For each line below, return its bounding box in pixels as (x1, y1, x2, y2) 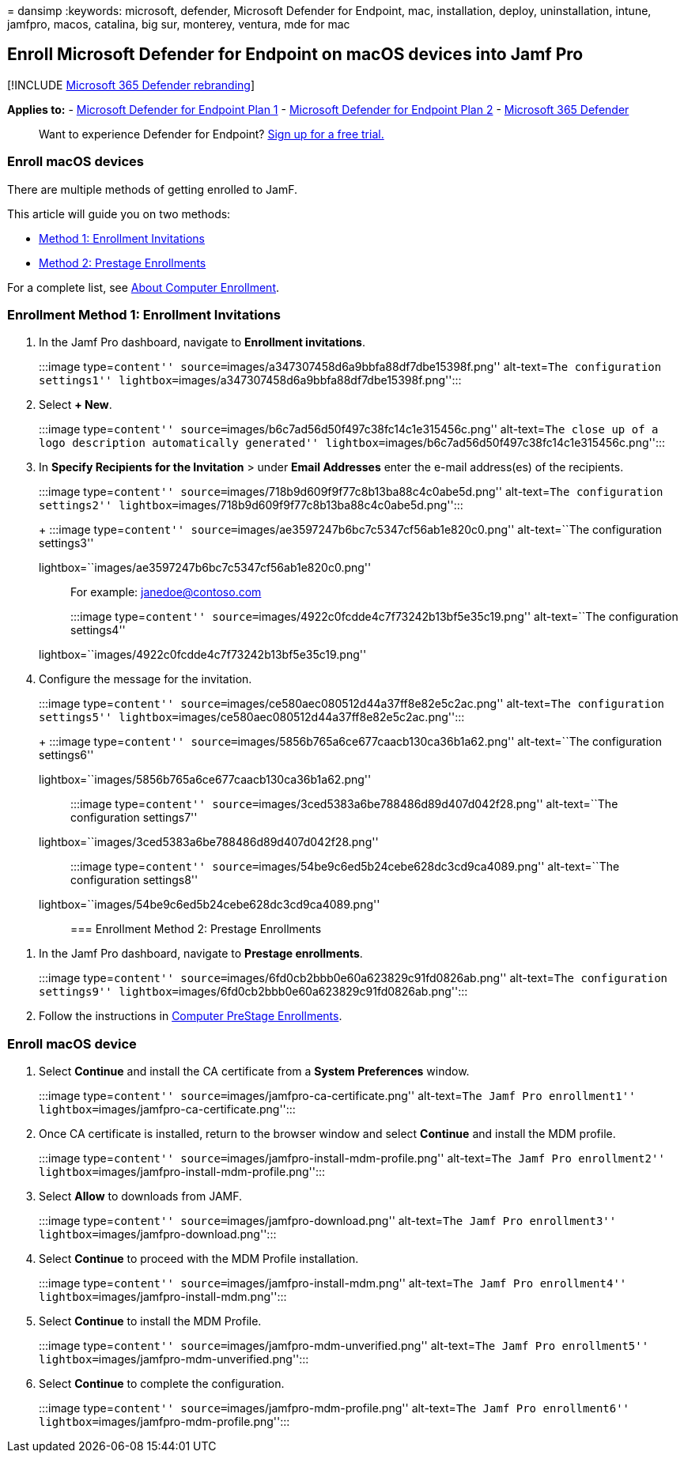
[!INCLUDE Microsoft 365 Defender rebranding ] (7, 77, 255, 92)
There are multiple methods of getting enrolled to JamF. (7, 182, 298, 196)
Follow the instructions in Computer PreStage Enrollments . (39, 1009, 342, 1023)
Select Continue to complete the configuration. (39, 1377, 285, 1391)
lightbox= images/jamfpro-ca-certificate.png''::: (39, 1102, 296, 1117)
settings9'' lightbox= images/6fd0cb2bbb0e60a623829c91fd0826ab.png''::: (39, 985, 468, 999)
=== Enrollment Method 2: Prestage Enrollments (70, 922, 322, 936)
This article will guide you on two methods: (7, 206, 231, 221)
